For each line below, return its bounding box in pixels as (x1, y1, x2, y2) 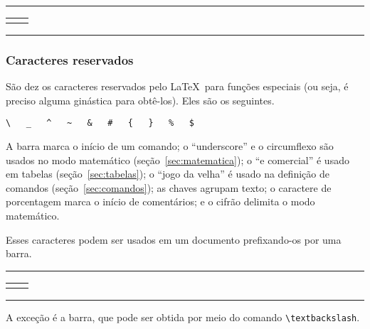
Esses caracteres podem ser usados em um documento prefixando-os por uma (6, 232, 342, 247)
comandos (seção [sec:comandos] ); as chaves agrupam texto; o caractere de (6, 180, 332, 195)
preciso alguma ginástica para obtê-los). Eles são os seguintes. (6, 92, 275, 107)
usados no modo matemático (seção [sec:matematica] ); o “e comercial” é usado (6, 152, 349, 167)
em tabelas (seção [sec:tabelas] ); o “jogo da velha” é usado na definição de (6, 166, 329, 181)
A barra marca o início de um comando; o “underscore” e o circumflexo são (6, 139, 334, 153)
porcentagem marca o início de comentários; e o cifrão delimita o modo (6, 194, 315, 209)
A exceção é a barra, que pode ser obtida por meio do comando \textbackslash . (6, 309, 360, 324)
